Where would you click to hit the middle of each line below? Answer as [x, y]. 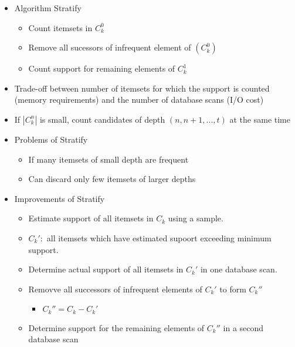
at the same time [260, 119]
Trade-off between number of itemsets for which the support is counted [142, 88]
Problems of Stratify [51, 139]
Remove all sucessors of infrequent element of [110, 47]
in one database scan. [239, 269]
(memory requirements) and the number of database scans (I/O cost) [139, 100]
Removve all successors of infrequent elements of [115, 289]
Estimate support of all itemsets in [91, 218]
